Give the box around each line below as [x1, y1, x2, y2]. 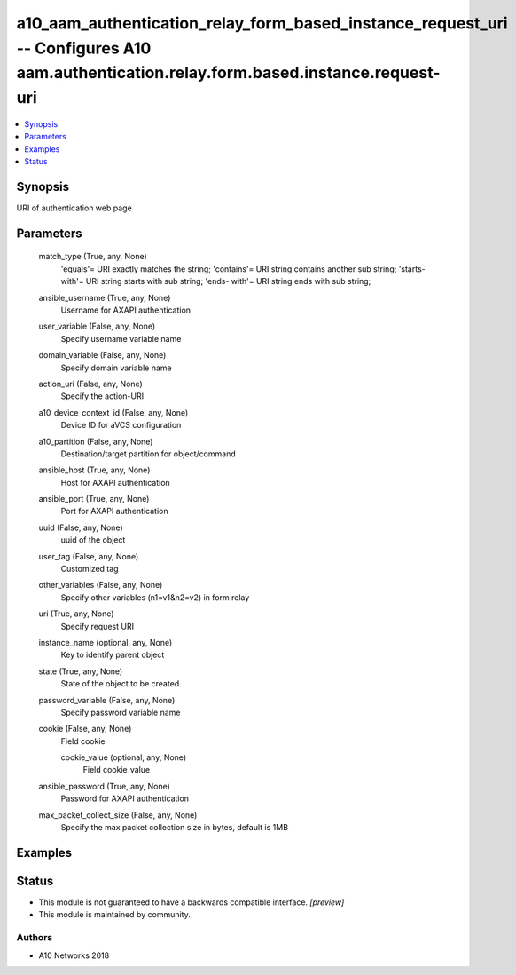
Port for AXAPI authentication [60, 506, 168, 517]
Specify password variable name [60, 707, 181, 717]
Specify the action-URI [60, 391, 145, 401]
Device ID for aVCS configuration [60, 420, 182, 431]
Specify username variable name [60, 333, 182, 344]
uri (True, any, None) [38, 608, 114, 619]
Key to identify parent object [60, 649, 165, 661]
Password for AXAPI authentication [60, 793, 190, 804]
